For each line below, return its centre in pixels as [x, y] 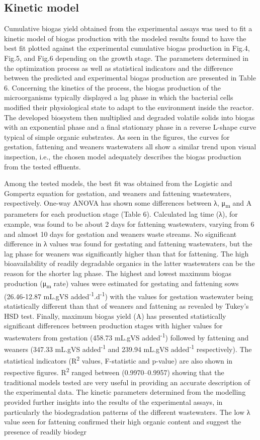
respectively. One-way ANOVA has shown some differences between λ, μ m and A [128, 204]
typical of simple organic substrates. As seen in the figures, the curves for [117, 137]
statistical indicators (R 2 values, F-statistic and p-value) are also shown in [118, 360]
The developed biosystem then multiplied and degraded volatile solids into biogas [129, 117]
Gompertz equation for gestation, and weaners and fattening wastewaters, [118, 193]
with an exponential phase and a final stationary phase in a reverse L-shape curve [130, 127]
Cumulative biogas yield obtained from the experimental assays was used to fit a [128, 28]
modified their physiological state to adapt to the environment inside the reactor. [129, 107]
